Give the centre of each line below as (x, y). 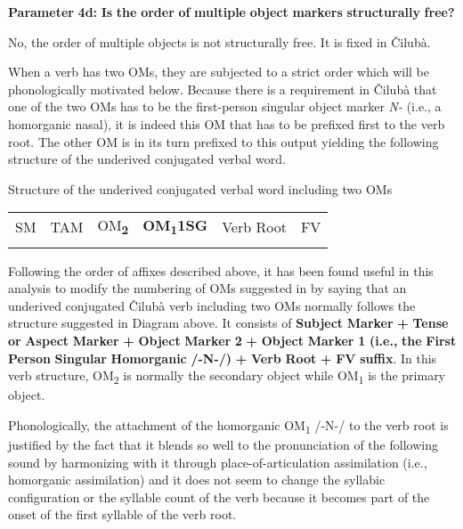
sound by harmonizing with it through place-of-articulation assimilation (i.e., (218, 462)
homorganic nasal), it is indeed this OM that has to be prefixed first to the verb (227, 123)
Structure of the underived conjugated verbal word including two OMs (200, 188)
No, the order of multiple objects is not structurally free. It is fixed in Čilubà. (219, 41)
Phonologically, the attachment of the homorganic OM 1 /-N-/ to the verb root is (228, 426)
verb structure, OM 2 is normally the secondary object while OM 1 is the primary (227, 376)
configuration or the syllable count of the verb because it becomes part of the (219, 496)
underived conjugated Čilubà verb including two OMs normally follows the (212, 305)
